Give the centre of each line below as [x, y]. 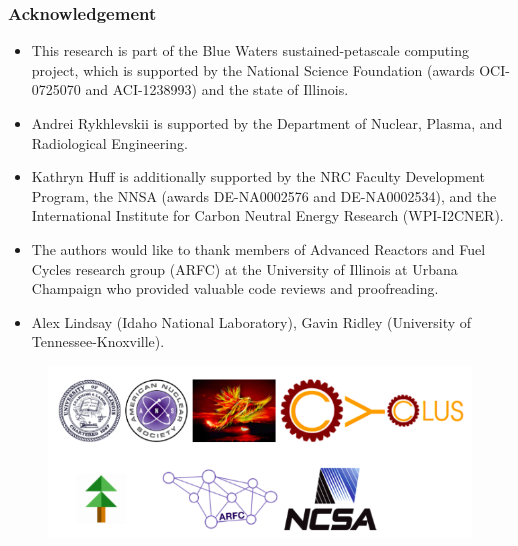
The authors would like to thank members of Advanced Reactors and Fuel [258, 248]
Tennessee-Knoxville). [98, 341]
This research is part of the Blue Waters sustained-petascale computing [250, 50]
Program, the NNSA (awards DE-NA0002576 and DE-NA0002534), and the [264, 195]
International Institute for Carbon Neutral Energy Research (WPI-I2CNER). [267, 215]
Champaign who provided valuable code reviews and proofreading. [235, 288]
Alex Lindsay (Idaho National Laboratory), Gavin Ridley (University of [251, 321]
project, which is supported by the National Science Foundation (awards [253, 69]
